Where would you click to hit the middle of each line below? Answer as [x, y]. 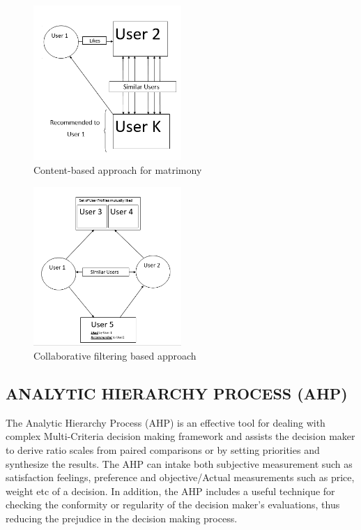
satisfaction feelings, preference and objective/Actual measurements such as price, [180, 477]
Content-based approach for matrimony [118, 170]
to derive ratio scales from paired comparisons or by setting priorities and [163, 449]
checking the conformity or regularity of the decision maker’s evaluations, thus [173, 505]
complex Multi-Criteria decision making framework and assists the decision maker [180, 436]
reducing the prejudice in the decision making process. [122, 518]
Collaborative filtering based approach [115, 355]
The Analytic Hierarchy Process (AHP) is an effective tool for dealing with [166, 422]
